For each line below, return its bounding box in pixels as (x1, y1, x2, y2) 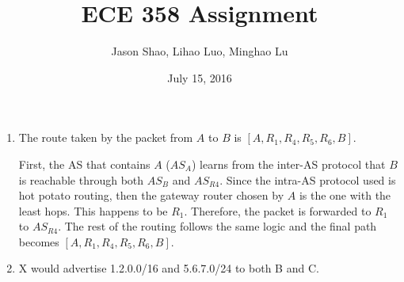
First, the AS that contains (18, 155, 151, 172)
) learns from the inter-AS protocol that (191, 155, 386, 172)
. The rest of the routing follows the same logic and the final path (58, 218, 377, 234)
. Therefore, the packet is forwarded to (184, 202, 372, 219)
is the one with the (299, 187, 391, 204)
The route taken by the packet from (18, 129, 193, 146)
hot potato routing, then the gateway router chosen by (18, 187, 284, 204)
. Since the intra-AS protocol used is (219, 171, 396, 188)
